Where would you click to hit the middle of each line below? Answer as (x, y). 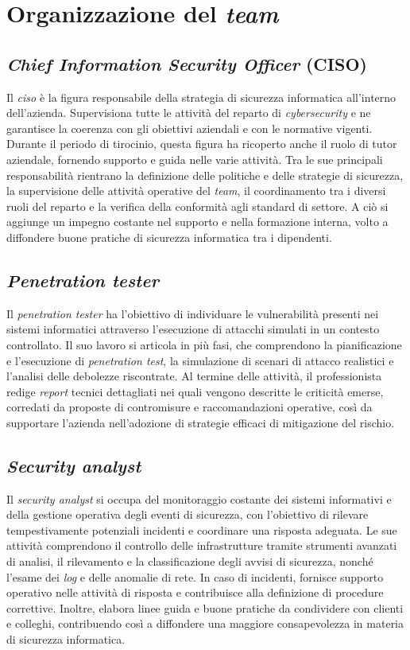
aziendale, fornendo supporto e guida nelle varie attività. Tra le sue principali (195, 159)
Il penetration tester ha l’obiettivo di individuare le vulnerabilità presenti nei (193, 313)
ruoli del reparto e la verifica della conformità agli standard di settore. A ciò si (197, 206)
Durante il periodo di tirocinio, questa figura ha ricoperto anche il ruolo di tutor (202, 144)
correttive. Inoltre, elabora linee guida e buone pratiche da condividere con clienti (205, 607)
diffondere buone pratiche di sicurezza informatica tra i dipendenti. (169, 237)
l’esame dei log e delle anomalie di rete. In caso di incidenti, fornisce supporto (195, 576)
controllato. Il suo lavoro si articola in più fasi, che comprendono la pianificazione (204, 344)
